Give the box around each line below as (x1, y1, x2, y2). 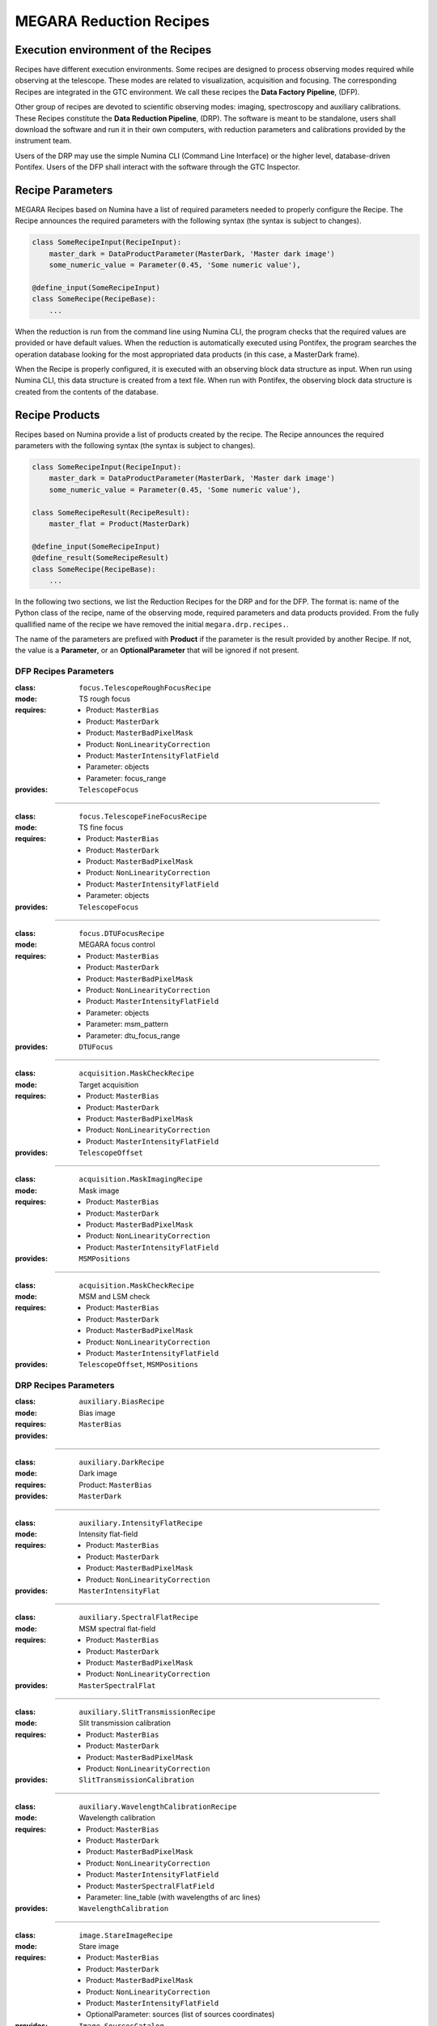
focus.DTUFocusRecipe (78, 929, 165, 938)
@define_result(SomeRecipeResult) (32, 554, 169, 562)
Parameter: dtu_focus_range (86, 1030, 180, 1041)
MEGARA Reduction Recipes (15, 12, 210, 30)
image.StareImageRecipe (78, 1930, 173, 1940)
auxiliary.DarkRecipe (78, 1458, 165, 1467)
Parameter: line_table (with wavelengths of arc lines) (86, 1892, 261, 1902)
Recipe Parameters (15, 183, 113, 197)
